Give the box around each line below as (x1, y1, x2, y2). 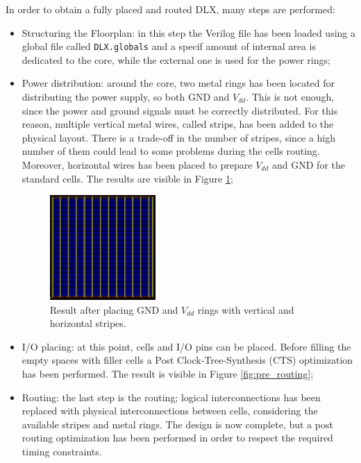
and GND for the (272, 158, 345, 171)
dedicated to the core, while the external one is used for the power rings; (22, 52, 330, 67)
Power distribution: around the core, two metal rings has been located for (22, 76, 335, 90)
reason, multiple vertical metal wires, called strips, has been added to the (22, 117, 334, 131)
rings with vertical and (197, 302, 294, 317)
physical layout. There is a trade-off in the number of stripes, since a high (22, 130, 336, 144)
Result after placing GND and (49, 302, 178, 317)
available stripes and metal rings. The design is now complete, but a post (22, 416, 333, 431)
